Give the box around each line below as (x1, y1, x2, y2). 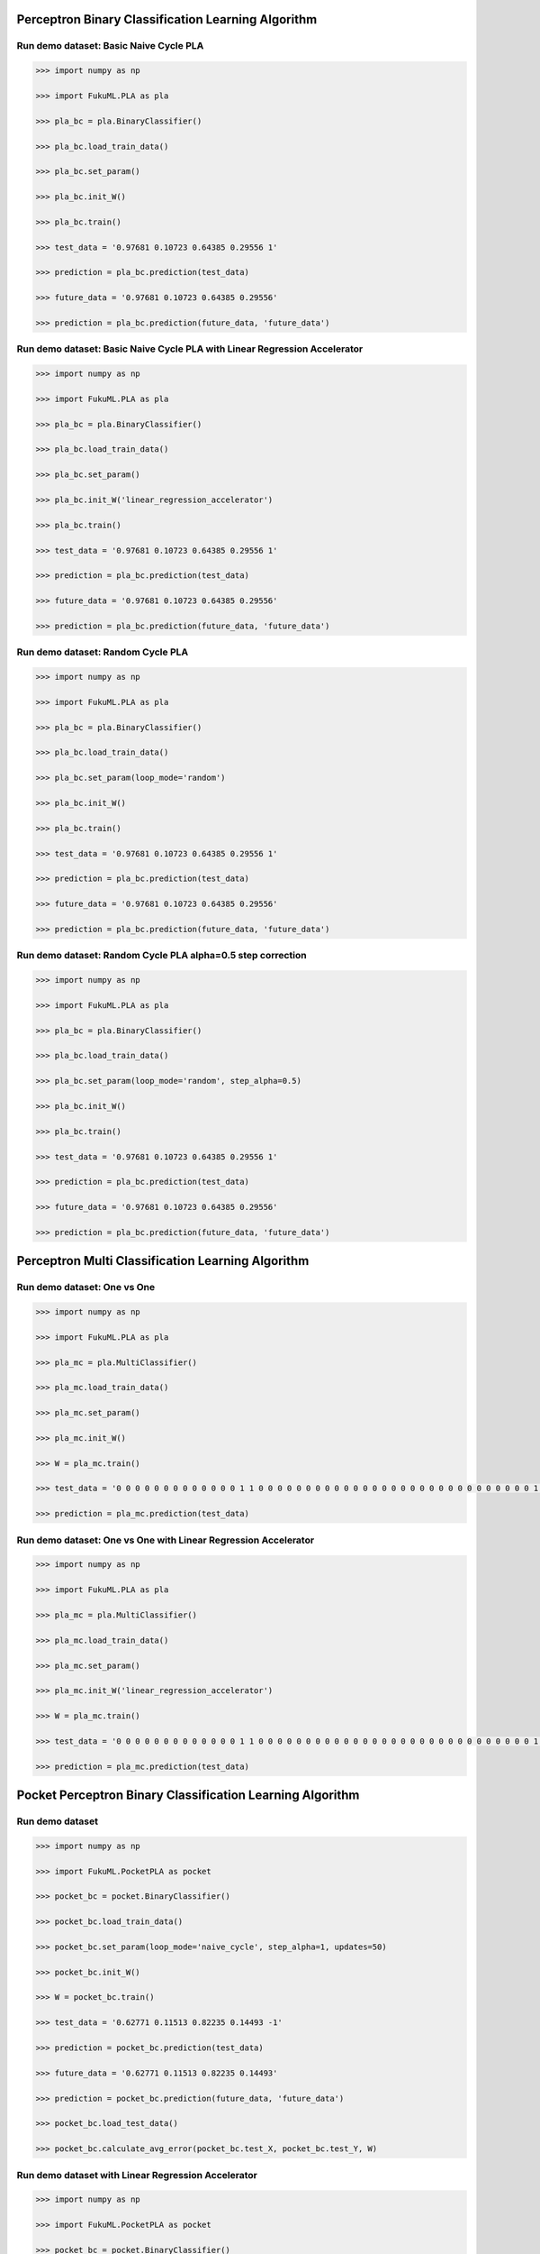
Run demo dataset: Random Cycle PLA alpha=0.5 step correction (16, 949, 307, 962)
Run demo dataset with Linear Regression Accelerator (16, 2168, 258, 2181)
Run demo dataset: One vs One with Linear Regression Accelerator (16, 1534, 315, 1546)
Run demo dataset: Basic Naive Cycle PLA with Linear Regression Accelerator (16, 343, 364, 355)
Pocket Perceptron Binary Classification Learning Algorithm (16, 1788, 360, 1803)
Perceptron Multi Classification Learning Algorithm (16, 1253, 310, 1269)
